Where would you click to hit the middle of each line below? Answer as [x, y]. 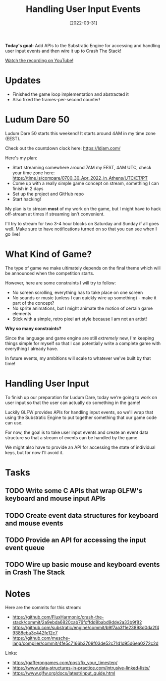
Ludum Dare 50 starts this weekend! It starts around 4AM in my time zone [81, 133]
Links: [11, 653]
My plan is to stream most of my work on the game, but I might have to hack [83, 208]
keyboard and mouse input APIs [55, 499]
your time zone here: [33, 173]
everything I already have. [32, 348]
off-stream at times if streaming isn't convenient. [55, 214]
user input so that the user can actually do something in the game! [73, 403]
